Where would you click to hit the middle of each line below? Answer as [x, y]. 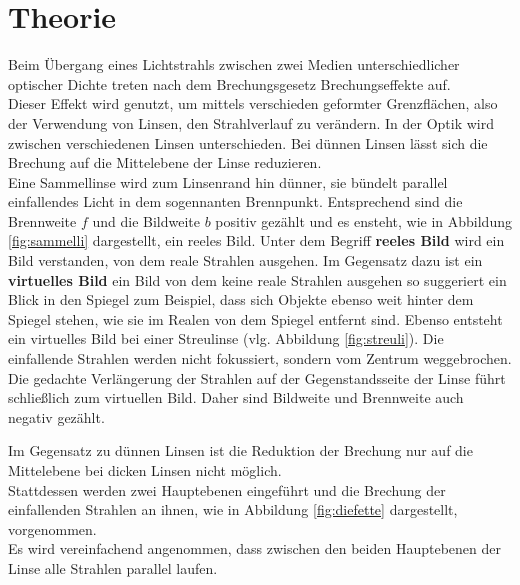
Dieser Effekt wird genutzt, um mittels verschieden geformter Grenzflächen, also [253, 103]
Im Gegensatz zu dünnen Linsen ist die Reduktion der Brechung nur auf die [240, 450]
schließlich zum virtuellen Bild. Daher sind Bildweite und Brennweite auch [236, 397]
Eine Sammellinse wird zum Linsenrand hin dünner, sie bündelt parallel [228, 181]
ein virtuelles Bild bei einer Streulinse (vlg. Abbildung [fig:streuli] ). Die [226, 338]
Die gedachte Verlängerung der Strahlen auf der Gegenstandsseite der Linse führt [257, 377]
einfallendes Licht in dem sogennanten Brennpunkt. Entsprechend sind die [235, 201]
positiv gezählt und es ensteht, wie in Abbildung [363, 220]
